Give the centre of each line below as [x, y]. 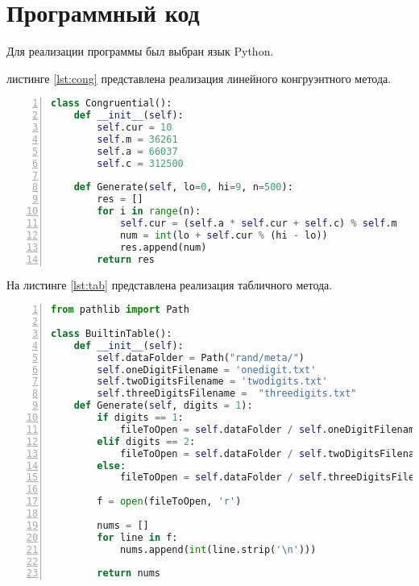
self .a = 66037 [137, 151]
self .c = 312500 [140, 163]
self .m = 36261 [137, 139]
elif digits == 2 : [146, 441]
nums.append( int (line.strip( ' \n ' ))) [218, 549]
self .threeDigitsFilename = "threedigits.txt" [227, 394]
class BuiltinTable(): [112, 333]
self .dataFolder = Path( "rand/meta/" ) [201, 357]
